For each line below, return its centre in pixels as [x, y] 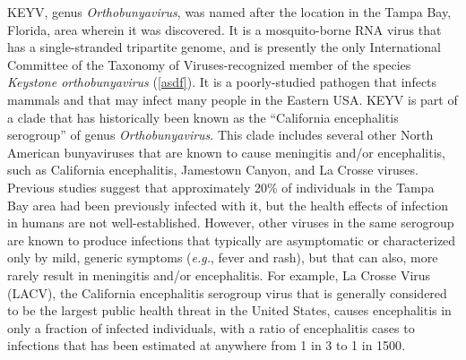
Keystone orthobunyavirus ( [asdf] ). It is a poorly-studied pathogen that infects [222, 82]
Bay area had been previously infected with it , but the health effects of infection [228, 205]
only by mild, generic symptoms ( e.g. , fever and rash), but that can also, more [223, 257]
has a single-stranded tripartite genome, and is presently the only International [224, 47]
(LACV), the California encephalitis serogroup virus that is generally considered [227, 292]
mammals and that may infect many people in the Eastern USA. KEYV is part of [233, 99]
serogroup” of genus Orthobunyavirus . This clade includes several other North [220, 135]
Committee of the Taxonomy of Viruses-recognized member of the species [209, 64]
